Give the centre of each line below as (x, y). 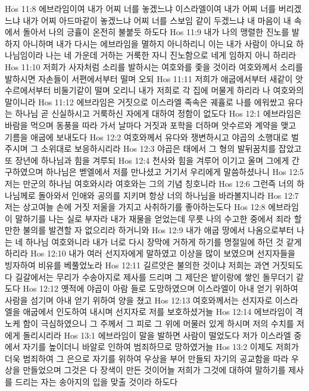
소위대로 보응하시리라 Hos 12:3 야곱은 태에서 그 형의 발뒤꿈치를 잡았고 (171, 148)
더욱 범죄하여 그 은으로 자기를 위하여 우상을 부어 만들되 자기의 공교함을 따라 (147, 358)
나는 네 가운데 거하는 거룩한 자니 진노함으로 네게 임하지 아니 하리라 (171, 55)
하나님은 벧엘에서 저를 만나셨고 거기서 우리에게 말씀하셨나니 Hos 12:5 (175, 172)
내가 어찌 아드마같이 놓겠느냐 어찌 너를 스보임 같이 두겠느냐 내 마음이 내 (157, 20)
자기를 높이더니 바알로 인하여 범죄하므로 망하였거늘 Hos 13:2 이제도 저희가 (161, 347)
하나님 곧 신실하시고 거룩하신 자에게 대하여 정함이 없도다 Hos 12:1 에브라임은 (158, 113)
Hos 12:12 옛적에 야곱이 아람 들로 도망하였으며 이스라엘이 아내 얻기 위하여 (160, 288)
